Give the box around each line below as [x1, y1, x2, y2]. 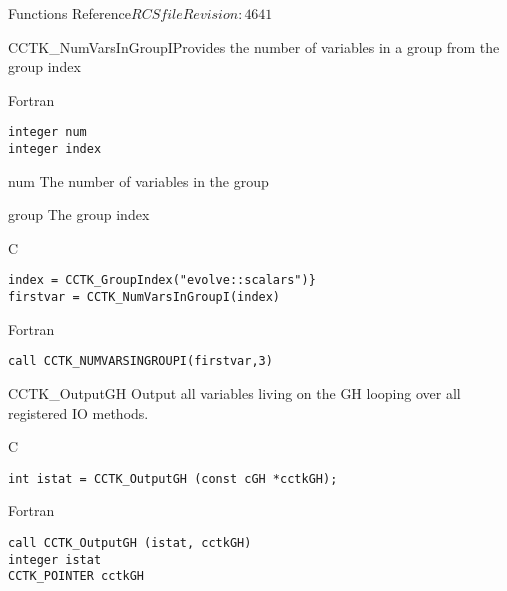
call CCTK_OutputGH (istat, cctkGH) [8, 536, 252, 551]
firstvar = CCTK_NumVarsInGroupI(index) [8, 290, 281, 305]
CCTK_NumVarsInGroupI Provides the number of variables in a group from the [8, 36, 500, 57]
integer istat [8, 552, 102, 567]
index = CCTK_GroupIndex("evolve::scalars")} [8, 273, 316, 288]
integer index [8, 142, 102, 157]
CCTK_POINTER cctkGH [8, 569, 145, 584]
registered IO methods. [8, 402, 149, 423]
